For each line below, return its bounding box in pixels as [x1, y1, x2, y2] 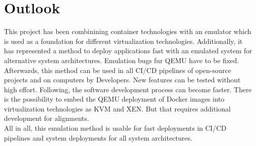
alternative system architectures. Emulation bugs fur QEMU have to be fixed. [4, 55, 239, 65]
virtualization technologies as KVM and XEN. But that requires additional [4, 103, 231, 113]
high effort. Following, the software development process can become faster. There [4, 84, 252, 94]
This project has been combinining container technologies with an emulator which [4, 26, 252, 36]
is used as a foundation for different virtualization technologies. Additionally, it [4, 36, 243, 46]
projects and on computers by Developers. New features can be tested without [4, 74, 241, 85]
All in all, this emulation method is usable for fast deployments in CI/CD [4, 123, 226, 133]
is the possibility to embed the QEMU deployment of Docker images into [4, 94, 224, 104]
